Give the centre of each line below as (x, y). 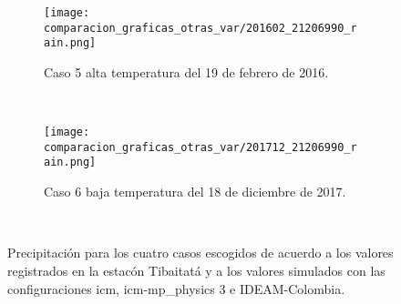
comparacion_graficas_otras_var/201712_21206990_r (200, 147)
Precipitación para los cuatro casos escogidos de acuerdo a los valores (200, 253)
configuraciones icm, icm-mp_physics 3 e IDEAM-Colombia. (176, 288)
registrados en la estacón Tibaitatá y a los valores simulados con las (196, 270)
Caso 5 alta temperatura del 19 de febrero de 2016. (186, 71)
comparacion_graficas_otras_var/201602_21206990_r (200, 28)
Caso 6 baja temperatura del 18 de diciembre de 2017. (195, 192)
